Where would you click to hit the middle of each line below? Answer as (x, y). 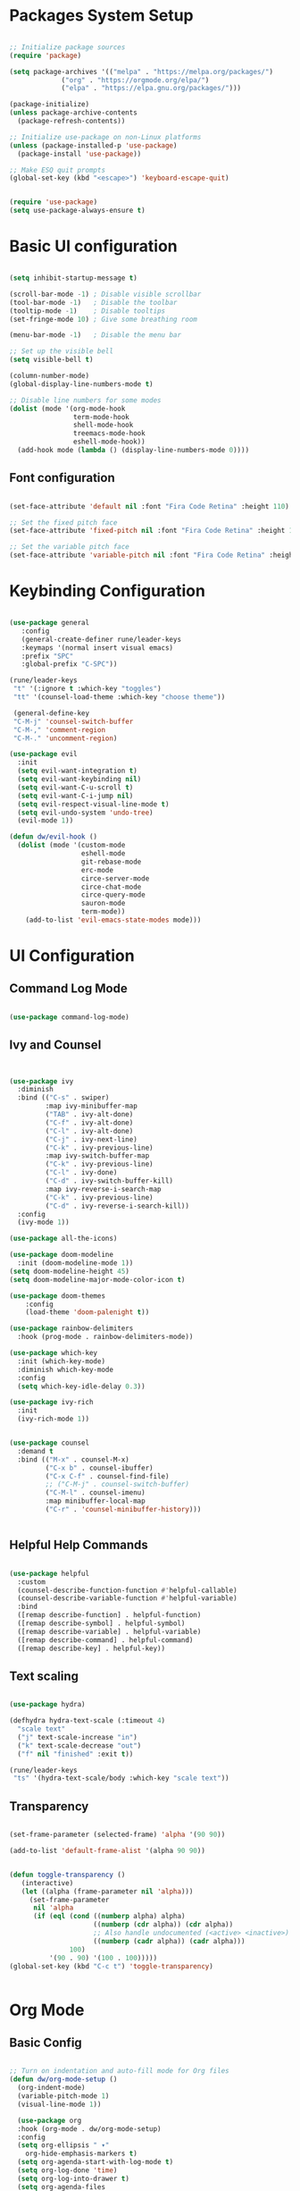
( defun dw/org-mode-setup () (63, 2079)
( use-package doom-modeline (62, 1255)
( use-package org (50, 2120)
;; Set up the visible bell (62, 351)
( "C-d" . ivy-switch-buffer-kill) (109, 1181)
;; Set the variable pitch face (69, 547)
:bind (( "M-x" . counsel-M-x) (73, 1459)
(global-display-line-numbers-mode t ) (81, 384)
